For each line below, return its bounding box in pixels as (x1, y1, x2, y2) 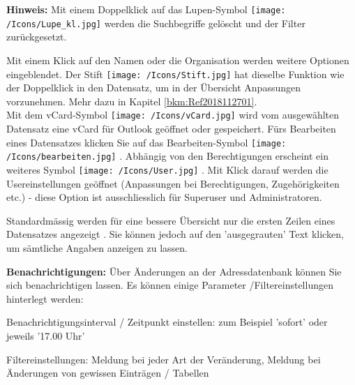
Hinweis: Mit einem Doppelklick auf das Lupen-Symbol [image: (6, 2, 286, 16)
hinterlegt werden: (6, 291, 84, 305)
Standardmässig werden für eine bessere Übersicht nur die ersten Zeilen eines (6, 213, 335, 227)
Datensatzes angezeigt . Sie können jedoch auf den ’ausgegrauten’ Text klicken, (6, 227, 344, 241)
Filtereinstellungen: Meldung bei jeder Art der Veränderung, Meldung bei (6, 352, 321, 366)
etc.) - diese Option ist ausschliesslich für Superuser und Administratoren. (6, 190, 322, 204)
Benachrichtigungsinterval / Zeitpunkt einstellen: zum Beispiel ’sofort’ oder (6, 315, 328, 329)
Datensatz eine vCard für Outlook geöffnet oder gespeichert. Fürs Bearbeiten (6, 121, 336, 135)
